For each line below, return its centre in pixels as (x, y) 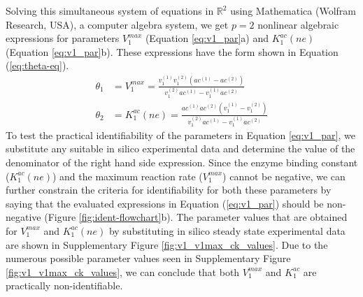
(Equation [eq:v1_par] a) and (207, 38)
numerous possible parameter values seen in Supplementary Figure (148, 258)
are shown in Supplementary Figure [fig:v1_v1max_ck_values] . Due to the (167, 244)
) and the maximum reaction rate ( (127, 176)
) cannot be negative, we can (284, 176)
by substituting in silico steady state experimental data (227, 230)
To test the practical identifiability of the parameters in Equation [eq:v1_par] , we (180, 135)
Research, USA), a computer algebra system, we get (117, 24)
